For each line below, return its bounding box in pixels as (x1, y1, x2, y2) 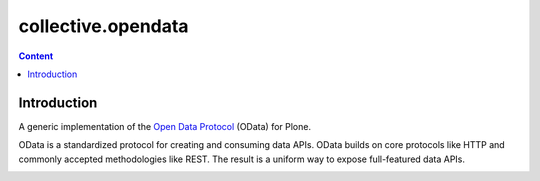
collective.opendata (18, 15, 189, 37)
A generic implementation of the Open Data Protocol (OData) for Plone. (18, 120, 312, 132)
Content (18, 50, 54, 62)
